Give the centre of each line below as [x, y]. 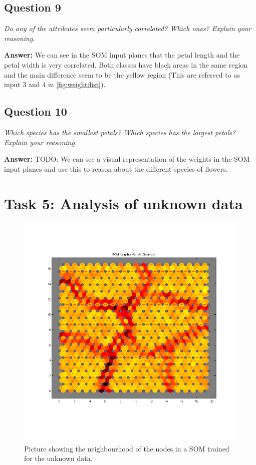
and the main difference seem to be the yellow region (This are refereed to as [122, 74]
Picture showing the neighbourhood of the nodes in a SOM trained [127, 448]
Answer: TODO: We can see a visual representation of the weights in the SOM [127, 159]
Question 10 [36, 111]
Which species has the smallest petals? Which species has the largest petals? [120, 132]
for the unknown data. [58, 458]
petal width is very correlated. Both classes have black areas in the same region [126, 64]
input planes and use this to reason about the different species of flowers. [116, 168]
